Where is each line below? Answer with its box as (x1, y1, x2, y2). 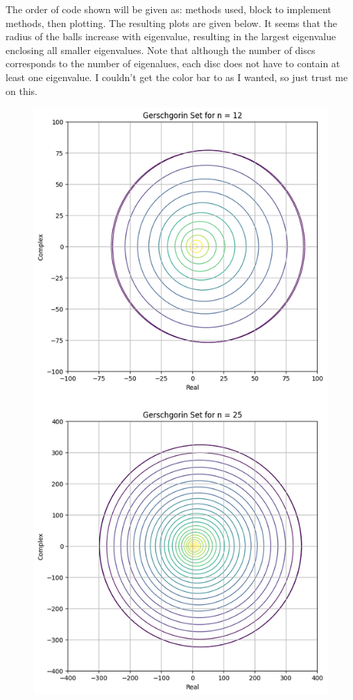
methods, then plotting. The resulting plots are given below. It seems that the (6, 15, 338, 30)
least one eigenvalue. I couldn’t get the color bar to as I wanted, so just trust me (6, 69, 348, 84)
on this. (6, 83, 37, 98)
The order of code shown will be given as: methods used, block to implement (6, 2, 332, 16)
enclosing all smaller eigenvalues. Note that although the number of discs (6, 42, 316, 57)
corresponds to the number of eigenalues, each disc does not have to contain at (6, 56, 341, 71)
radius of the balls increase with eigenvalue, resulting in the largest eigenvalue (6, 29, 336, 44)
